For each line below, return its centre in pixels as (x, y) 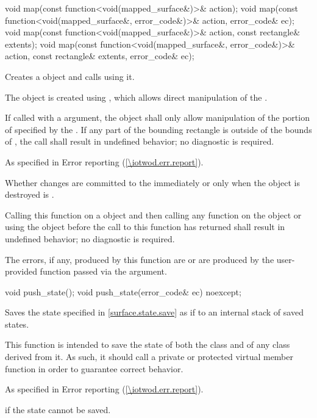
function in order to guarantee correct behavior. (94, 368)
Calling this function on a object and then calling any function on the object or (153, 214)
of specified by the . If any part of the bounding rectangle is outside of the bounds (158, 129)
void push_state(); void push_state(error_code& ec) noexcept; (123, 291)
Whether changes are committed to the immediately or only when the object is (153, 182)
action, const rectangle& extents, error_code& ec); (100, 56)
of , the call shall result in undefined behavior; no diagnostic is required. (140, 141)
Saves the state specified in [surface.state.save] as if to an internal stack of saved (154, 312)
